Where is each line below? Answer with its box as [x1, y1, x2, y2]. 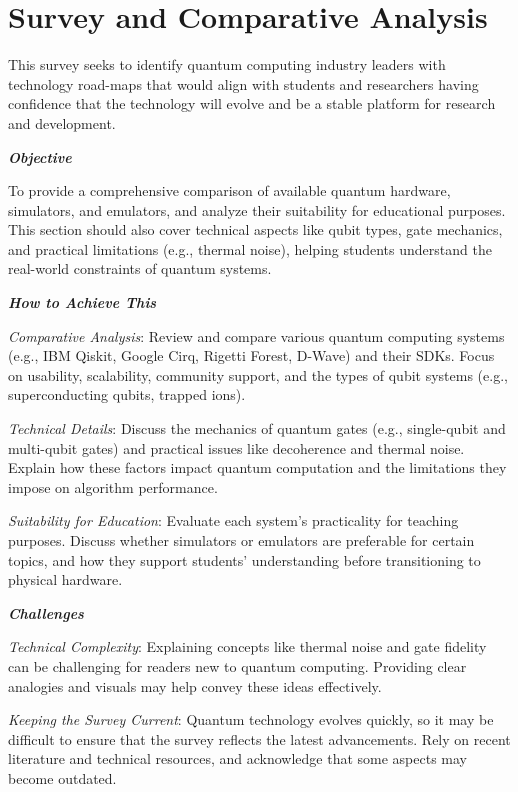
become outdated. [8, 767, 117, 788]
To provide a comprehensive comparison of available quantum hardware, [8, 180, 451, 201]
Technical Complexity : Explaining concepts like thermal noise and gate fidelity [8, 636, 487, 657]
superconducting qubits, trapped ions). [8, 384, 246, 405]
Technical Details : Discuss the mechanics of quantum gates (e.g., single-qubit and [8, 418, 506, 439]
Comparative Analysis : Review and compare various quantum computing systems [8, 325, 505, 346]
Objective [8, 146, 72, 167]
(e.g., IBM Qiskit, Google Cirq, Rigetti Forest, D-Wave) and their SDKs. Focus [8, 345, 495, 366]
